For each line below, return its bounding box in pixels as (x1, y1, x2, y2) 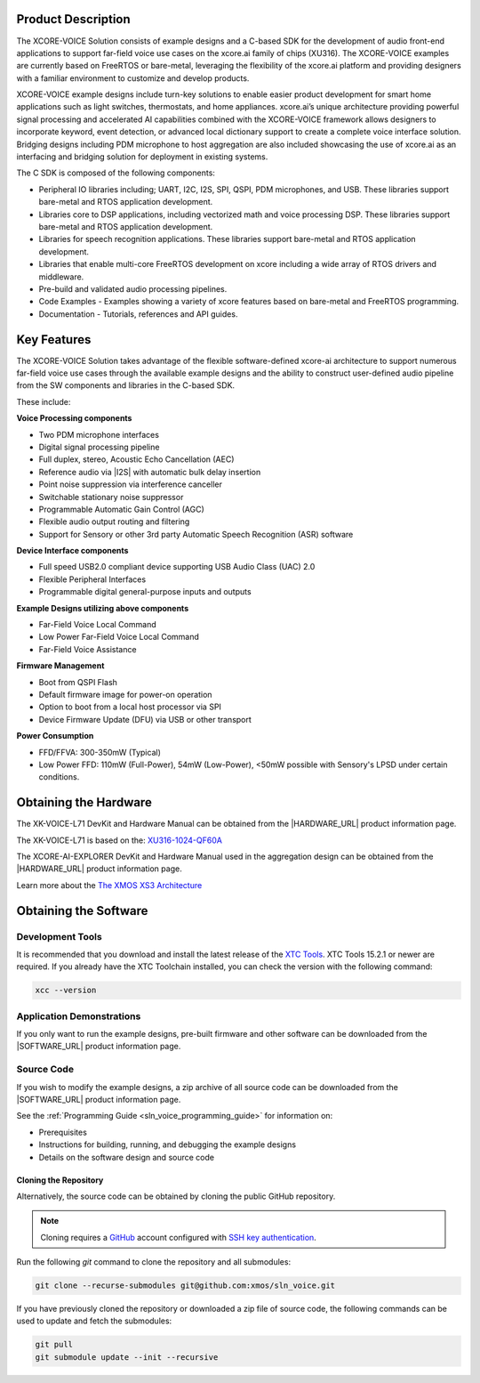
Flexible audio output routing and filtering (38, 516, 190, 527)
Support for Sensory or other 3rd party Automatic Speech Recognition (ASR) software (38, 529, 354, 539)
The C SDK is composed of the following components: (16, 167, 215, 178)
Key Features (16, 332, 92, 347)
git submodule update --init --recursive (35, 1352, 219, 1362)
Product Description (16, 12, 131, 27)
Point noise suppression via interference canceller (38, 479, 222, 489)
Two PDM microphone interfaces (38, 429, 160, 440)
